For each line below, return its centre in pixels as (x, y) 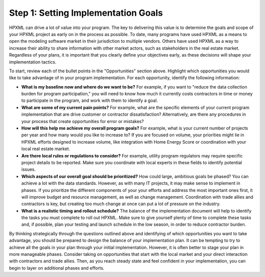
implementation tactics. (33, 62)
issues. (29, 169)
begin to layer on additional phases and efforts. (57, 268)
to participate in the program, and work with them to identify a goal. (90, 100)
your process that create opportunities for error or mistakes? (83, 121)
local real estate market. (46, 149)
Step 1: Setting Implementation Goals (86, 13)
